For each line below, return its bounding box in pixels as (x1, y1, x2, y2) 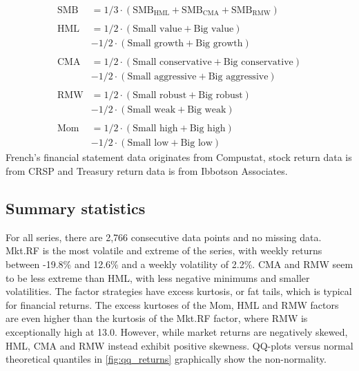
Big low (180, 138, 213, 149)
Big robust (198, 91, 243, 101)
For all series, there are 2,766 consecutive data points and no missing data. (6, 229, 322, 244)
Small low (127, 138, 169, 149)
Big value (193, 24, 234, 35)
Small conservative (133, 57, 212, 68)
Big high (189, 124, 226, 134)
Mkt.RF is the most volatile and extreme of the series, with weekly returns (6, 243, 322, 258)
